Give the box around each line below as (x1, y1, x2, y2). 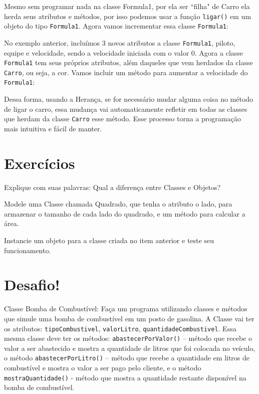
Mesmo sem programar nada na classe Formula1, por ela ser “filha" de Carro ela (4, 1, 250, 11)
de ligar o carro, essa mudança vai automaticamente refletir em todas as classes (4, 103, 247, 114)
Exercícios (4, 152, 75, 173)
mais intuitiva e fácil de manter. (4, 123, 102, 133)
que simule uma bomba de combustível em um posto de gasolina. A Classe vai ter (4, 313, 254, 323)
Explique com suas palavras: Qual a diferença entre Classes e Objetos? (4, 181, 221, 192)
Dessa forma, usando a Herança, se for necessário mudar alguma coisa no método (4, 94, 253, 104)
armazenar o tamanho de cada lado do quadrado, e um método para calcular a (4, 208, 245, 219)
